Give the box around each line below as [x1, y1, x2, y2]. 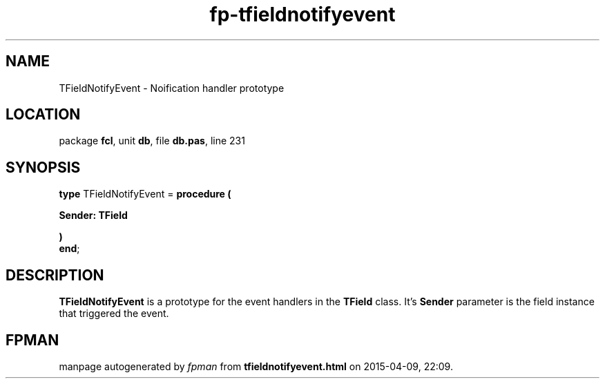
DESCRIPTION [6, 266, 104, 284]
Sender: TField [59, 209, 128, 222]
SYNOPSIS [6, 158, 81, 176]
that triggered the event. [59, 307, 169, 320]
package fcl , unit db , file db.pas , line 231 [59, 135, 245, 147]
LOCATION [6, 106, 81, 124]
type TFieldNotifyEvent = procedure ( [59, 188, 231, 200]
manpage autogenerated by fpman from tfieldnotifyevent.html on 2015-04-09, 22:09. [59, 360, 453, 372]
